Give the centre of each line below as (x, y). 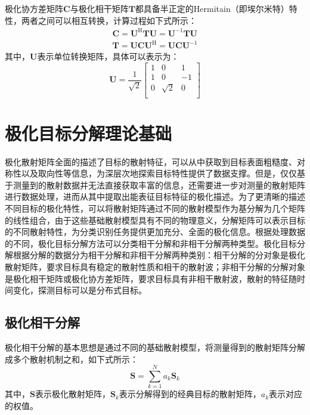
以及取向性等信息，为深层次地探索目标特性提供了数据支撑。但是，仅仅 (159, 173)
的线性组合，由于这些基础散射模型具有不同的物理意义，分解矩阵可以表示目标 (155, 220)
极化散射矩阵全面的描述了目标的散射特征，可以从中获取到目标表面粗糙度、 (151, 161)
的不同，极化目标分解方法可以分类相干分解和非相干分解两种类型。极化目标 (151, 243)
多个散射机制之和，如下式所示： (75, 359)
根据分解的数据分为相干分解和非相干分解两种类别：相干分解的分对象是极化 (159, 255)
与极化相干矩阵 (99, 8)
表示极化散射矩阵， (72, 394)
